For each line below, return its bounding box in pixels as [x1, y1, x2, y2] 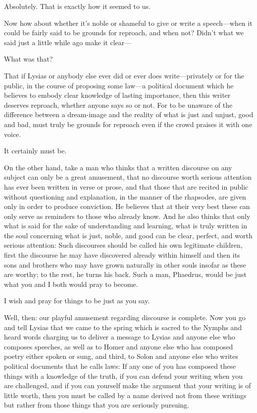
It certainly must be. [4, 145, 67, 156]
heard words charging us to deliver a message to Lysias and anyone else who [4, 332, 235, 342]
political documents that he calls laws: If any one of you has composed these [4, 361, 236, 371]
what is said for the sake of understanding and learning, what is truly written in [4, 220, 248, 231]
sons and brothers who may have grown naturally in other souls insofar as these [4, 259, 246, 270]
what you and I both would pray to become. [4, 278, 138, 289]
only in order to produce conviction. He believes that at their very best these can [4, 201, 250, 211]
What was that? [4, 54, 53, 64]
